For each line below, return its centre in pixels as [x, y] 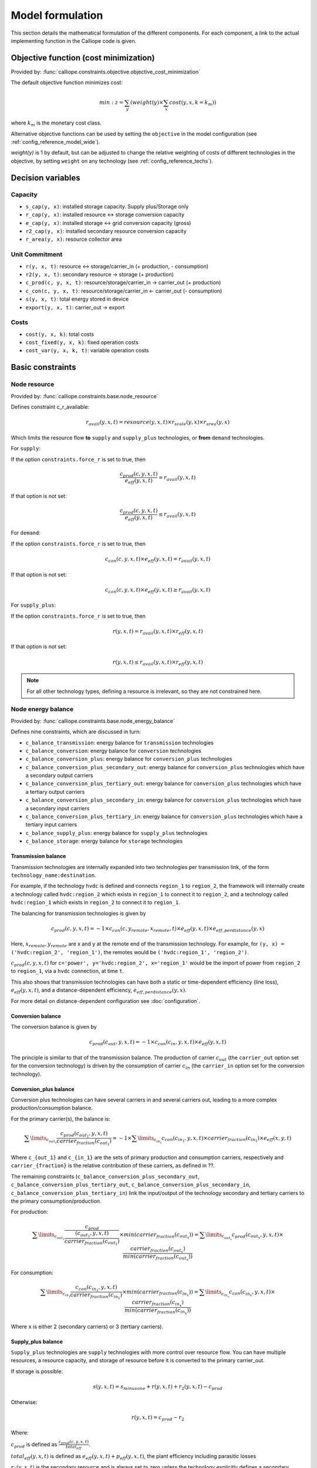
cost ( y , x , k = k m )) [193, 103]
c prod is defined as [34, 1445]
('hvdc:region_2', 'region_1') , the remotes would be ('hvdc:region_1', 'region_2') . [130, 952]
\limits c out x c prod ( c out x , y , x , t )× [245, 1236]
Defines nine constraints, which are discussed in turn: [76, 732]
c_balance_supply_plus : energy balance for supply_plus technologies [117, 833]
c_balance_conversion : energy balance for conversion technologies [114, 750]
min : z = [111, 102]
